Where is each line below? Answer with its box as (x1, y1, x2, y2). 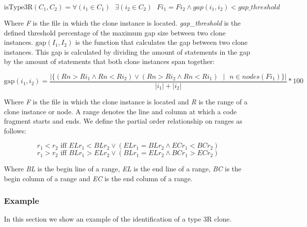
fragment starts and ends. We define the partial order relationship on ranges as (4, 116, 242, 126)
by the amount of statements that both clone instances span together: (4, 56, 215, 66)
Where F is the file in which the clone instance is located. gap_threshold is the (4, 18, 241, 28)
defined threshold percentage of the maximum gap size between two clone (4, 27, 226, 37)
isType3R (4, 4, 33, 11)
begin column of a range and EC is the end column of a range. (4, 173, 193, 183)
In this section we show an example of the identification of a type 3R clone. (4, 213, 232, 224)
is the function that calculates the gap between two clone (75, 37, 248, 47)
